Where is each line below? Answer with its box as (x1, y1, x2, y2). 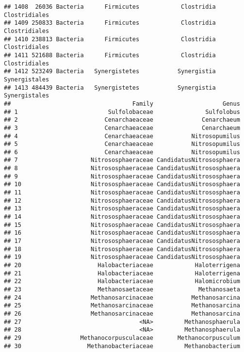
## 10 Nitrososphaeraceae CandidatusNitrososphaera (4, 181, 240, 188)
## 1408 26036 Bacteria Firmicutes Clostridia (4, 3, 216, 10)
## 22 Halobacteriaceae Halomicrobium (4, 278, 240, 285)
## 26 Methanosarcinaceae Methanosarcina (4, 310, 240, 317)
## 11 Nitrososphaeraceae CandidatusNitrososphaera (4, 189, 240, 196)
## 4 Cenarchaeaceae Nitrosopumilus (4, 132, 240, 140)
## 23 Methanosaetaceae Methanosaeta (4, 286, 240, 293)
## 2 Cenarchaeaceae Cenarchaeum (4, 116, 240, 124)
